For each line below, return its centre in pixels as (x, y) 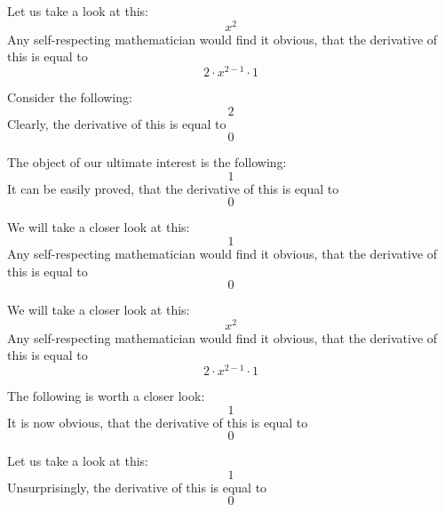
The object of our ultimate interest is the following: (147, 162)
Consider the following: (70, 96)
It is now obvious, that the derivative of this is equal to (158, 422)
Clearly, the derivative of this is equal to (117, 123)
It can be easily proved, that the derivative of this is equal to (173, 188)
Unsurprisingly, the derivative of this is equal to (137, 487)
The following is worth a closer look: (106, 396)
